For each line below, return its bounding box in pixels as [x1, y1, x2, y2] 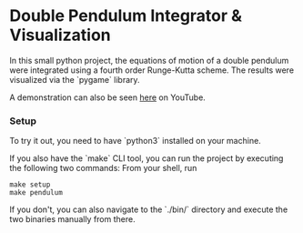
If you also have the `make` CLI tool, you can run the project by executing [9, 153, 284, 164]
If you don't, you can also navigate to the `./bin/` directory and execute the [9, 204, 288, 215]
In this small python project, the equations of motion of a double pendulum [9, 55, 289, 66]
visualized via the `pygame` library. [9, 74, 140, 85]
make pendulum [9, 188, 64, 198]
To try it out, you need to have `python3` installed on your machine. [9, 136, 261, 147]
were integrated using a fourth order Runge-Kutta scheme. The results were [9, 65, 294, 76]
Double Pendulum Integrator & [9, 5, 243, 26]
